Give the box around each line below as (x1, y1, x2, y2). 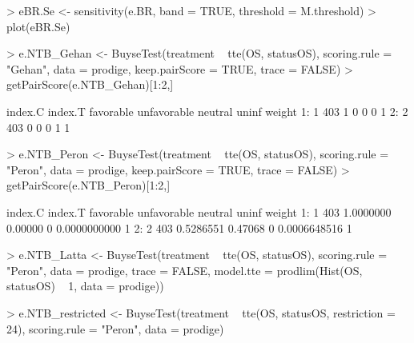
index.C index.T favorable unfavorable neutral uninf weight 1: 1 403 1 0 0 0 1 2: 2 (6, 102, 408, 119)
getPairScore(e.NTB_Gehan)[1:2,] (6, 76, 174, 93)
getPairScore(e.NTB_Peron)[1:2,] (6, 177, 171, 193)
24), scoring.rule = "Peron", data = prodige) (6, 320, 224, 337)
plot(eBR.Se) (6, 18, 70, 34)
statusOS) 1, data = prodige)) (6, 277, 164, 294)
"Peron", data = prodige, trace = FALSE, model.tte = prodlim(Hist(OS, (6, 261, 363, 278)
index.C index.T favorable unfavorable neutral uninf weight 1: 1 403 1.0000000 (6, 203, 392, 220)
